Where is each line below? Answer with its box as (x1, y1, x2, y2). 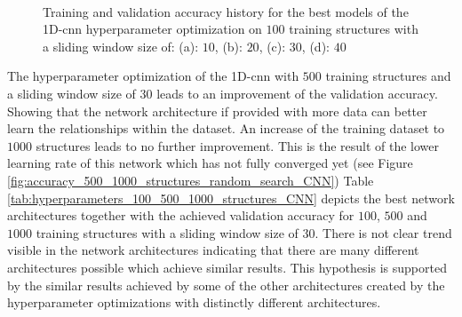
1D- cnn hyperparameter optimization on (43, 20, 262, 38)
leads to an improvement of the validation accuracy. (156, 83, 438, 102)
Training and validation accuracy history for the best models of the (43, 2, 409, 20)
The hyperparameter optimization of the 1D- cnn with (7, 67, 299, 85)
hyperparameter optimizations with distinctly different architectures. (7, 293, 381, 312)
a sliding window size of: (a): (43, 36, 199, 55)
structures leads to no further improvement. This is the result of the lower (36, 136, 440, 155)
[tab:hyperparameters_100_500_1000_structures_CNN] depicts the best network (7, 188, 455, 207)
